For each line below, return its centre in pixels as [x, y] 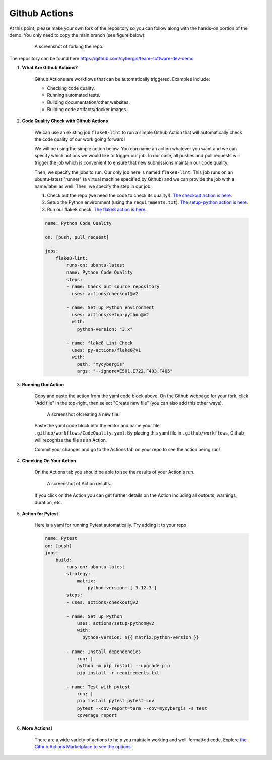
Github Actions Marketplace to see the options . [83, 746]
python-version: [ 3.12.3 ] [122, 588]
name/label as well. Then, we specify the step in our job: [93, 186]
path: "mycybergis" [101, 364]
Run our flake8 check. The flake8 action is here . [97, 209]
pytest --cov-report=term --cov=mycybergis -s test [142, 708]
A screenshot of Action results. [79, 483]
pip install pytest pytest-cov [116, 701]
